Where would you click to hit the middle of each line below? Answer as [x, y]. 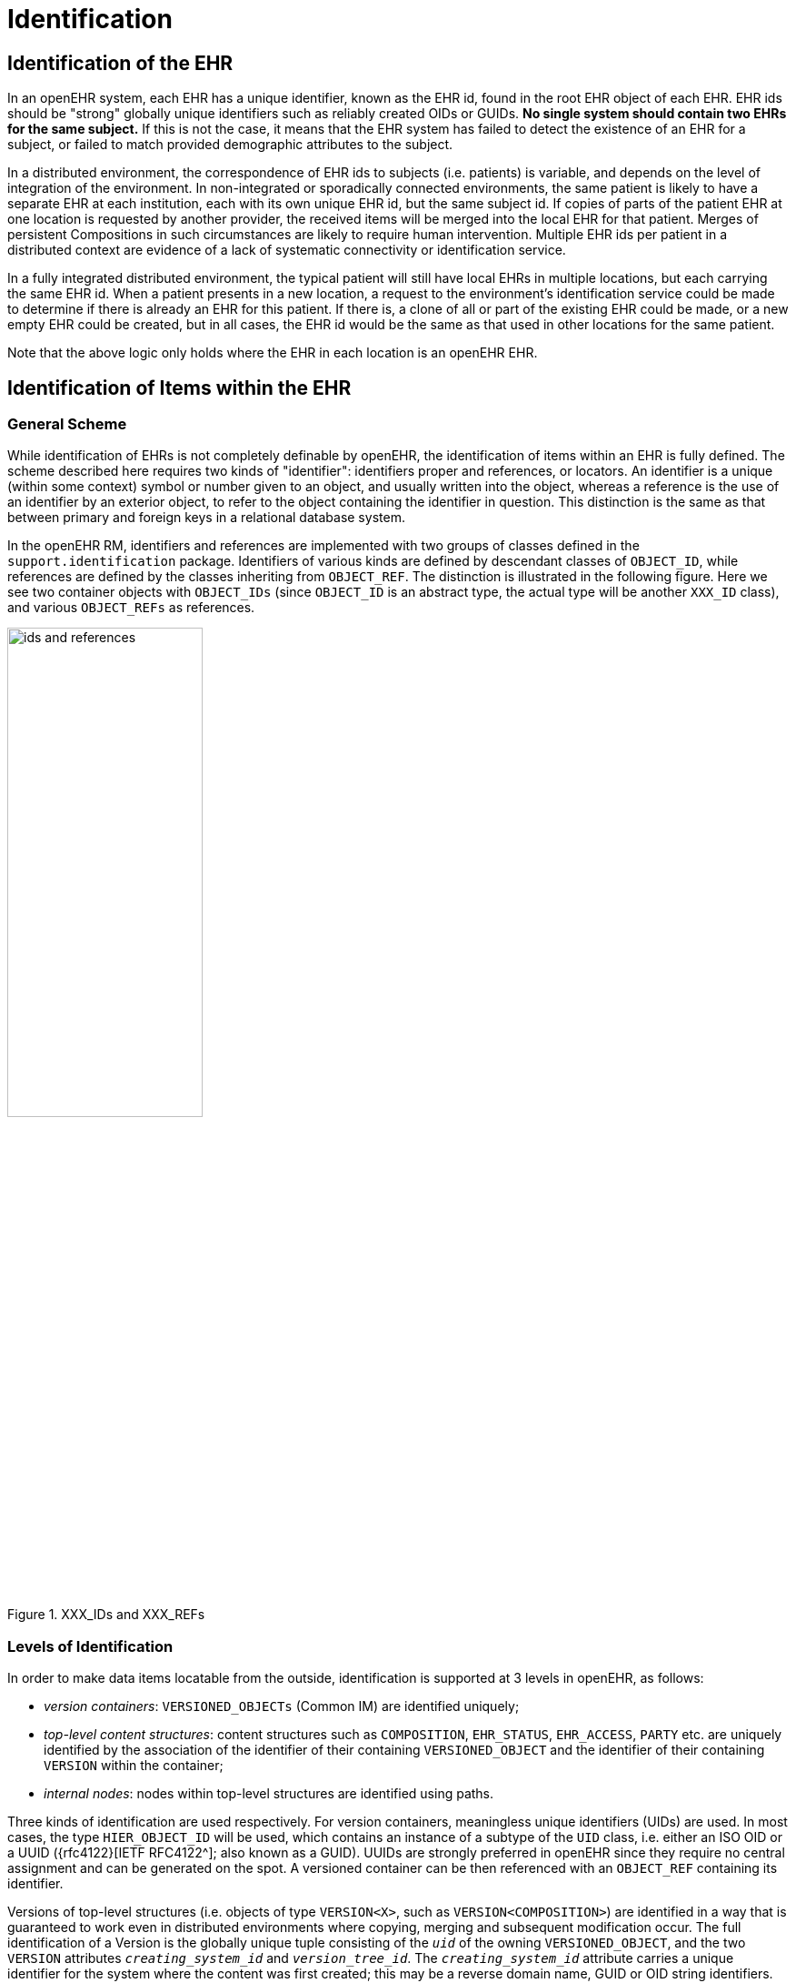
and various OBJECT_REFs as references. [131, 608]
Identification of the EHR [120, 63]
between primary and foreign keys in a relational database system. [206, 518]
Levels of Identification [90, 1646]
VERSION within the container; [134, 1766]
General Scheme [67, 424]
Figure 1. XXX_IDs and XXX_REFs [106, 1615]
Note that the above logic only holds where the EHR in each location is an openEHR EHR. [273, 353]
